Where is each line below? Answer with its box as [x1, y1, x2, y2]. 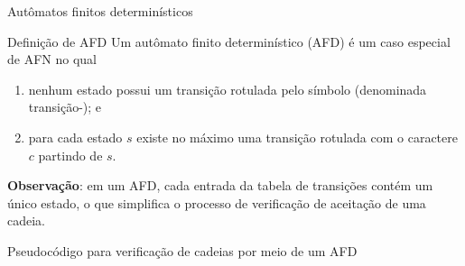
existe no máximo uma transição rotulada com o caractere [136, 127, 458, 146]
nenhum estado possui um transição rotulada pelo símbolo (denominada [28, 79, 427, 98]
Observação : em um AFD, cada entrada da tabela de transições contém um [7, 176, 433, 195]
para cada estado [28, 127, 123, 146]
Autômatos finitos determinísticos [7, 2, 193, 20]
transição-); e [28, 97, 102, 116]
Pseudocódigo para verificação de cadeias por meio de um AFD [7, 241, 358, 260]
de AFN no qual [7, 50, 97, 69]
